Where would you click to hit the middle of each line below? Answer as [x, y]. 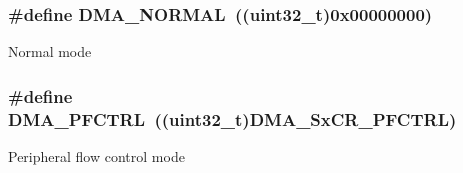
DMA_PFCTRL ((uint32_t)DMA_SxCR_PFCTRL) [232, 118]
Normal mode [50, 51]
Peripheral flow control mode [96, 155]
